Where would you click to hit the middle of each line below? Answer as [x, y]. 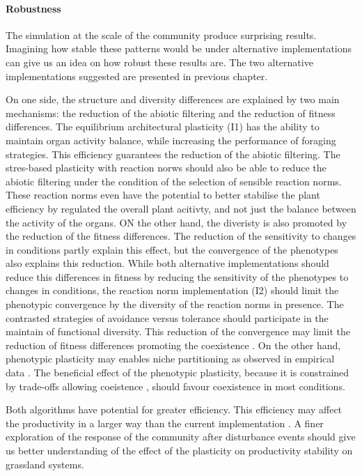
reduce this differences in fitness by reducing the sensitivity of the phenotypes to [177, 276]
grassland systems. [45, 464]
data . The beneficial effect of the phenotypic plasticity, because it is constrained [178, 373]
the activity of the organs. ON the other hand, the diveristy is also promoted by [176, 222]
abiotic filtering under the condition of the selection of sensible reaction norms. [174, 181]
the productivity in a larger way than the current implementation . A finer [165, 423]
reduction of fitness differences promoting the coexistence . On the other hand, [173, 345]
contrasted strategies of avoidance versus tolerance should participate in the [167, 317]
